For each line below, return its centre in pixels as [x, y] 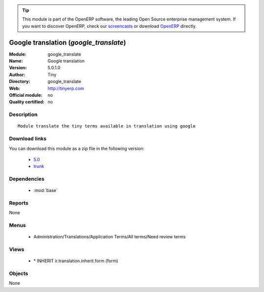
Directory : [20, 82]
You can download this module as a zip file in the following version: [77, 148]
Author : [17, 74]
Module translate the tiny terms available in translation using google [107, 126]
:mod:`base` [46, 190]
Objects [19, 273]
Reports [19, 203]
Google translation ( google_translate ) [68, 42]
